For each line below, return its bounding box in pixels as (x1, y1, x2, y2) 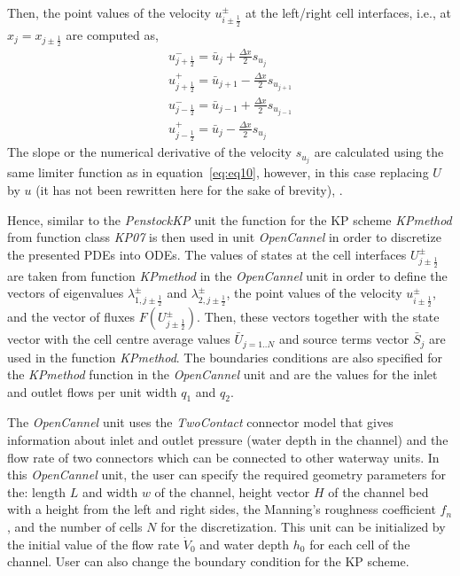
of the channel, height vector (154, 482, 310, 501)
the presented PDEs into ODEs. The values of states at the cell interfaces (7, 245, 407, 263)
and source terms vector (278, 330, 409, 348)
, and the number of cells (7, 518, 143, 536)
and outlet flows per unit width (7, 382, 177, 401)
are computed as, (66, 25, 159, 43)
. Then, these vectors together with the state (197, 307, 440, 326)
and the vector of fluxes (7, 307, 136, 326)
